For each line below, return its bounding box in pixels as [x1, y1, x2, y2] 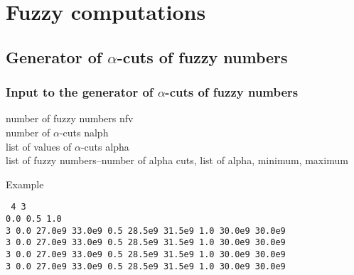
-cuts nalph [59, 124, 109, 139]
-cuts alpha [80, 139, 129, 153]
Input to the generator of [6, 83, 154, 101]
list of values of [6, 139, 72, 153]
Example [6, 176, 44, 191]
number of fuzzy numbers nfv [6, 111, 134, 126]
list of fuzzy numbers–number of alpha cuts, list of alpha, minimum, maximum [6, 153, 348, 168]
